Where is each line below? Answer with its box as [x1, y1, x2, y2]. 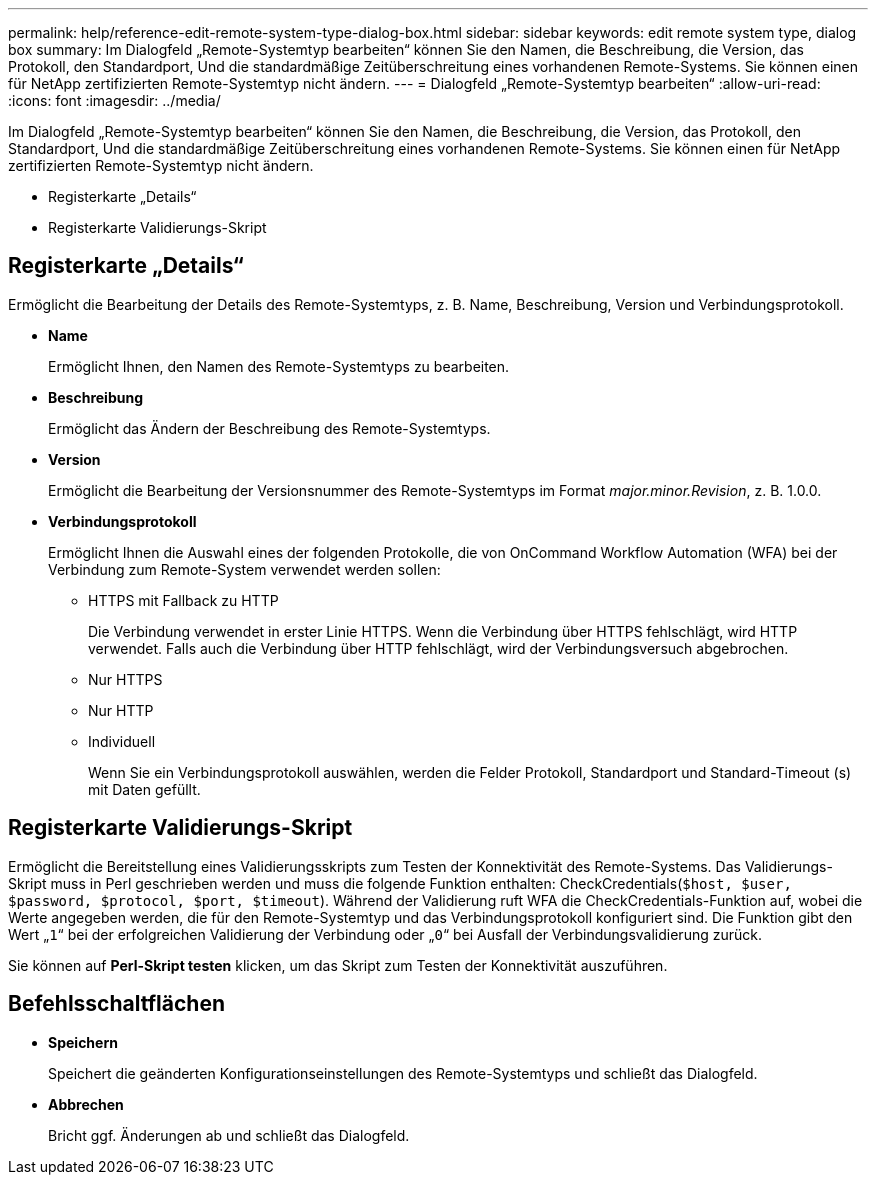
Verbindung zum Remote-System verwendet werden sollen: [48, 560, 441, 578]
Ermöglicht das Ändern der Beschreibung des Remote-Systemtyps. [48, 419, 491, 437]
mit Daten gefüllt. [88, 780, 201, 798]
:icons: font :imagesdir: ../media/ [8, 92, 221, 109]
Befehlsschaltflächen [8, 991, 225, 1017]
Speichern [48, 1033, 118, 1051]
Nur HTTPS [88, 670, 163, 688]
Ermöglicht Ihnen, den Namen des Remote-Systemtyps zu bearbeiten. [48, 357, 510, 375]
